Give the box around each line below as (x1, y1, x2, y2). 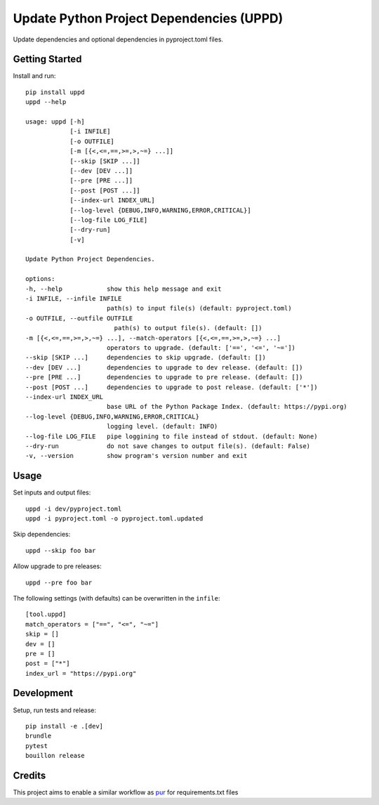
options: (25, 275, 55, 283)
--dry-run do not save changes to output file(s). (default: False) (25, 442, 311, 450)
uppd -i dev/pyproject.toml (25, 504, 122, 513)
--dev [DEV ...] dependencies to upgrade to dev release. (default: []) (25, 363, 303, 372)
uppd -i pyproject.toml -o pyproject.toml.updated (25, 514, 204, 523)
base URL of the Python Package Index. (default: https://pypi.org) (106, 402, 347, 411)
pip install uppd (25, 88, 85, 96)
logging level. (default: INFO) (106, 422, 218, 431)
